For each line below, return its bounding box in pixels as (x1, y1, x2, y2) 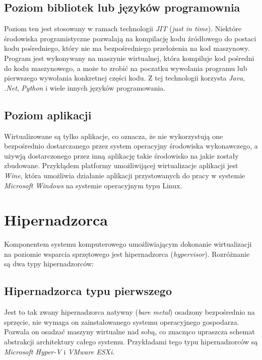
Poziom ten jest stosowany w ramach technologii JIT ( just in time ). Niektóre (4, 23, 241, 34)
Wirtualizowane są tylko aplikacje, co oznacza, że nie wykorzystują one (4, 130, 223, 141)
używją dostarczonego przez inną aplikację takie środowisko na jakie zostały (4, 150, 239, 161)
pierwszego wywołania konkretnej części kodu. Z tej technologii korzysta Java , (4, 73, 245, 83)
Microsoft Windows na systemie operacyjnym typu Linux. (4, 180, 182, 190)
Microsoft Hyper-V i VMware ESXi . (4, 346, 115, 356)
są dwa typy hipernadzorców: (4, 258, 94, 269)
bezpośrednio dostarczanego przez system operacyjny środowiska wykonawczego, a (4, 140, 258, 151)
